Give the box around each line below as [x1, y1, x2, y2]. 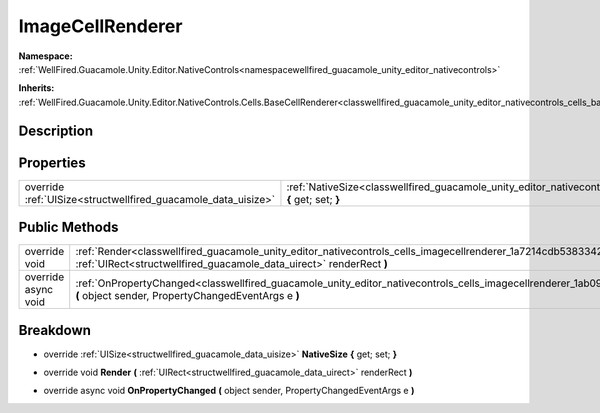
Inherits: [18, 82, 55, 94]
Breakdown [18, 321, 92, 339]
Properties [18, 154, 86, 171]
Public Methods [18, 219, 119, 236]
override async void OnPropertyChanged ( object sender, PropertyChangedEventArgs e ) [43, 385, 415, 397]
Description [18, 122, 94, 139]
